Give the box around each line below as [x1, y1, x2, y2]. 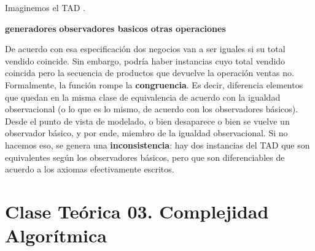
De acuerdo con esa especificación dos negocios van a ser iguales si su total [5, 42, 286, 55]
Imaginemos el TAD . [5, 1, 85, 14]
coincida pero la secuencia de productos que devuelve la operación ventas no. [5, 66, 294, 79]
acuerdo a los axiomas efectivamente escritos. [5, 163, 174, 176]
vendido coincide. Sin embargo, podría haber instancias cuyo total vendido [5, 54, 286, 67]
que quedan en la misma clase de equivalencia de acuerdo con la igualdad [5, 90, 281, 103]
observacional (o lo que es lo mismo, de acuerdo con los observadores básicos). [5, 102, 298, 115]
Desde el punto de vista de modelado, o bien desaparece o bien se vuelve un [5, 114, 290, 127]
